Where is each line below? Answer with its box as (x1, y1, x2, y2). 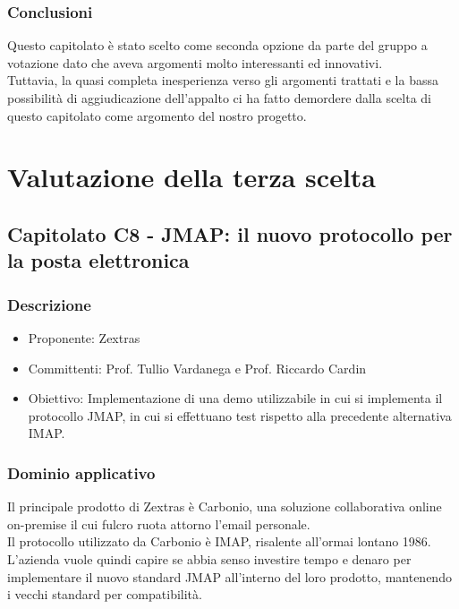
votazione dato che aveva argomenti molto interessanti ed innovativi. (7, 53, 383, 72)
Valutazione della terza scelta (7, 159, 376, 195)
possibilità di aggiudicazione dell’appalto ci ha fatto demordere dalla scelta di (7, 89, 432, 107)
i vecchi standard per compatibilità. (7, 585, 202, 604)
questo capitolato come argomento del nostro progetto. (7, 106, 307, 124)
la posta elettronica (7, 246, 190, 274)
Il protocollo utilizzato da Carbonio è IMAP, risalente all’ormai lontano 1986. (7, 532, 431, 551)
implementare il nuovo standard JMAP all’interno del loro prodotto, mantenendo (7, 567, 452, 586)
